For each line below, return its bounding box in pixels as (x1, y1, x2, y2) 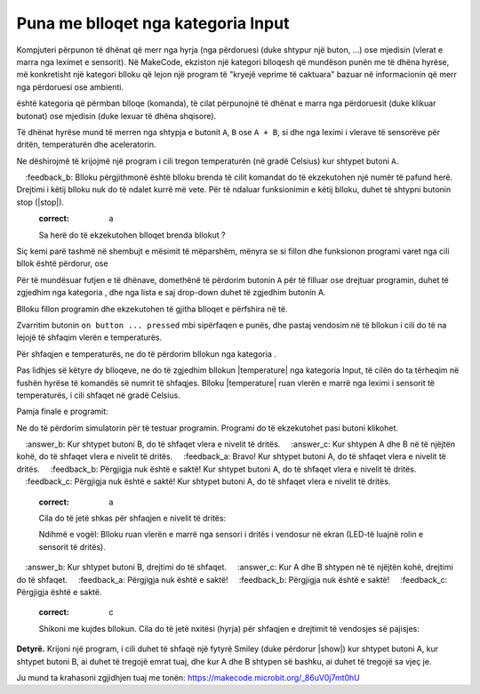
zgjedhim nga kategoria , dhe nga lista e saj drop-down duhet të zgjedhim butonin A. (16, 287, 326, 298)
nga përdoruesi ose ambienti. (16, 81, 124, 93)
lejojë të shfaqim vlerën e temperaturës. (16, 332, 163, 343)
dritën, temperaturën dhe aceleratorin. (16, 139, 156, 150)
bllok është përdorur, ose (16, 258, 108, 269)
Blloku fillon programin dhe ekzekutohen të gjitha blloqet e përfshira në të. (16, 303, 288, 314)
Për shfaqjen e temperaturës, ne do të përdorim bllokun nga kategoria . (16, 348, 277, 359)
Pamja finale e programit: (16, 406, 108, 417)
